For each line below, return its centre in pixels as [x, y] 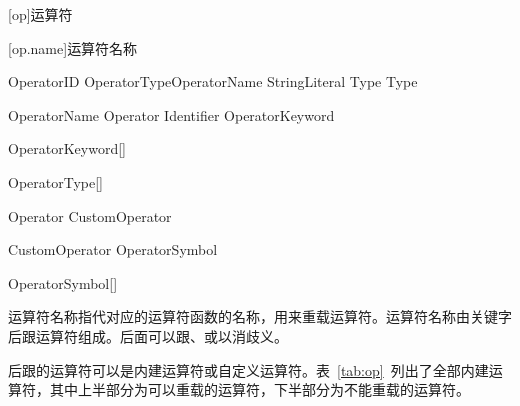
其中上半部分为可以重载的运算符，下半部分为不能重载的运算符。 [259, 389]
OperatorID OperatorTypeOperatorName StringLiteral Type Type [213, 81]
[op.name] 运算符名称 [73, 47]
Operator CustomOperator [90, 215]
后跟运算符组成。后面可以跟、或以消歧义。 [148, 335]
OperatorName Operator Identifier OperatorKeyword [171, 114]
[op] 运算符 [40, 14]
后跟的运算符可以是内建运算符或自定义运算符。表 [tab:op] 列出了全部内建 [248, 369]
